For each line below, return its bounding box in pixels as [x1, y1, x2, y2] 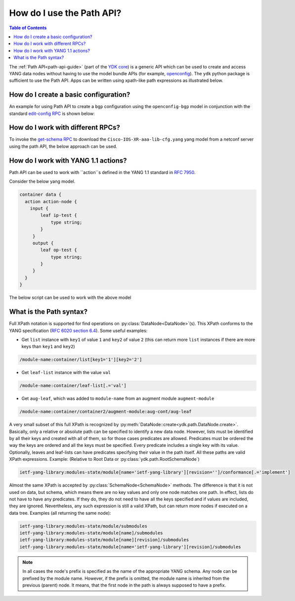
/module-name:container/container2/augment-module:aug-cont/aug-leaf [19, 409, 192, 415]
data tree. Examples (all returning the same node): [9, 510, 111, 516]
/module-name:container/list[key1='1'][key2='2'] [19, 357, 142, 363]
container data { [19, 192, 62, 198]
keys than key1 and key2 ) [21, 343, 75, 349]
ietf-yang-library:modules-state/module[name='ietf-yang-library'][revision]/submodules [19, 544, 242, 549]
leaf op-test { [40, 247, 78, 253]
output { [32, 240, 54, 246]
